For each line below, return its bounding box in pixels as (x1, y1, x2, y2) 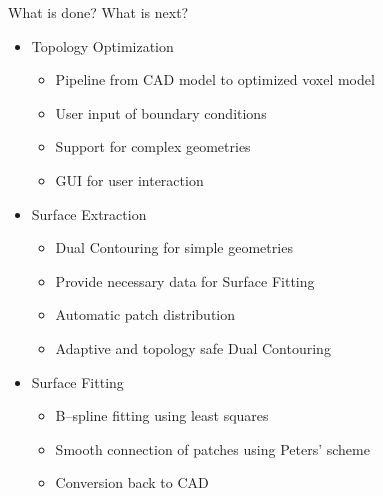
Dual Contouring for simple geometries (55, 237, 293, 258)
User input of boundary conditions (55, 102, 267, 123)
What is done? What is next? (8, 2, 189, 22)
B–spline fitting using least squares (55, 405, 269, 426)
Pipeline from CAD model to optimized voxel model (55, 69, 375, 90)
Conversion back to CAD (55, 472, 209, 493)
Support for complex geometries (55, 136, 251, 157)
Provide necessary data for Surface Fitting (55, 270, 315, 291)
